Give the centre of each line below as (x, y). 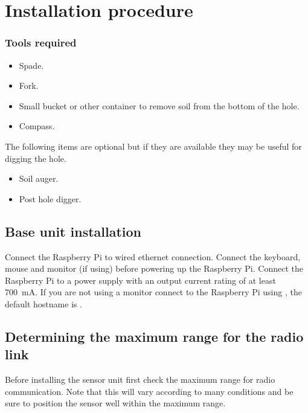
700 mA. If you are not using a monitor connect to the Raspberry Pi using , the (153, 292)
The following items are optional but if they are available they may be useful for (153, 146)
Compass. (37, 126)
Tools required (41, 43)
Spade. (31, 65)
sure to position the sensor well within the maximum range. (115, 403)
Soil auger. (39, 178)
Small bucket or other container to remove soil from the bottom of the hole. (159, 105)
